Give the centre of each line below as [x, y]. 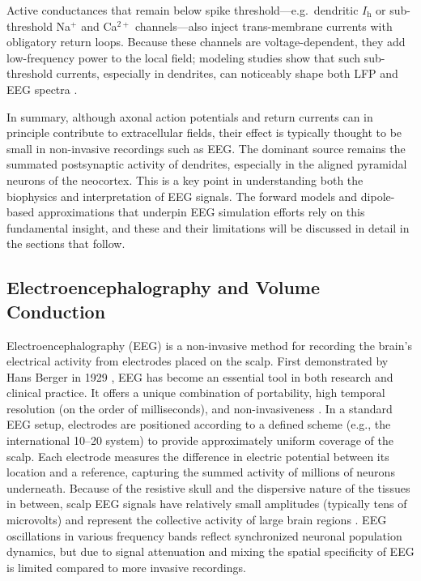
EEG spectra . [42, 89]
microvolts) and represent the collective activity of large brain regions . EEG [197, 520]
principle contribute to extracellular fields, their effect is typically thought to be [204, 132]
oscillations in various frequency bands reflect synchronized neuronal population [204, 535]
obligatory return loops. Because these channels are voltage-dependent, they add [206, 42]
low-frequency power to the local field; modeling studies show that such [184, 57]
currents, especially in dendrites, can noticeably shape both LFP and [227, 73]
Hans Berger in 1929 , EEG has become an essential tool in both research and [200, 376]
